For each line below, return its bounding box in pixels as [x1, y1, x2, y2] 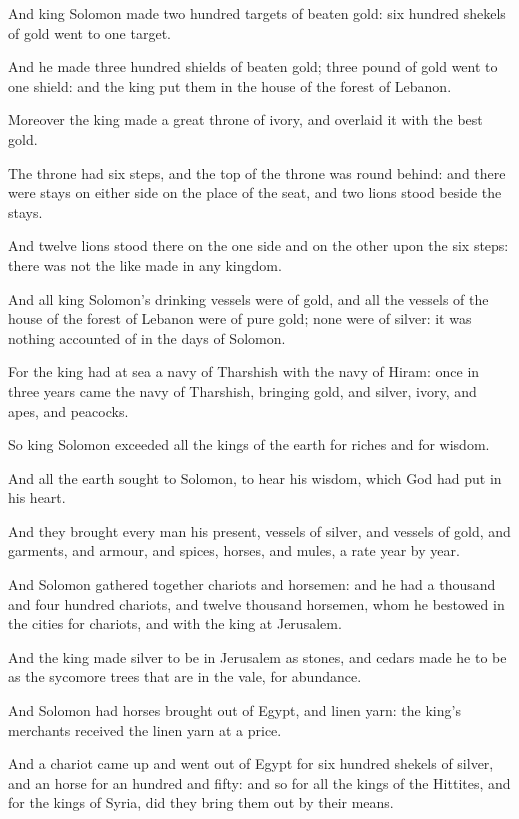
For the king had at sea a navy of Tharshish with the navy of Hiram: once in [8, 361, 480, 382]
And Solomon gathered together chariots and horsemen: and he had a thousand [8, 574, 496, 595]
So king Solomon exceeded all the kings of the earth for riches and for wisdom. [8, 434, 490, 455]
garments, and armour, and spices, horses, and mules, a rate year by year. [8, 540, 460, 561]
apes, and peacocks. [8, 400, 129, 421]
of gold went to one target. [8, 22, 171, 43]
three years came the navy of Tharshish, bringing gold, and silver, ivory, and [8, 380, 477, 401]
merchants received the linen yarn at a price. [8, 719, 282, 740]
